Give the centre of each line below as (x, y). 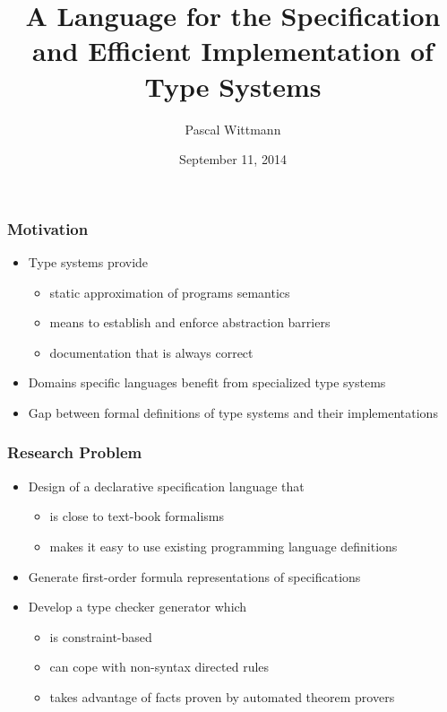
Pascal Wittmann (233, 129)
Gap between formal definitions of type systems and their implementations (233, 412)
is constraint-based (101, 636)
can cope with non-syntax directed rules (159, 667)
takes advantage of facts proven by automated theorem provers (222, 696)
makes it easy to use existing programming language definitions (223, 546)
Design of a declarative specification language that (166, 486)
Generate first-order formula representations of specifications (194, 576)
